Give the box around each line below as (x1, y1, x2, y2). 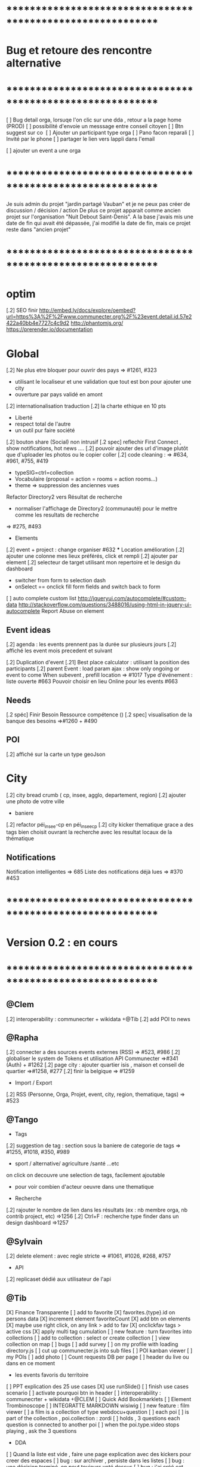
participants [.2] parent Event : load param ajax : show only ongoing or (6, 665, 180, 672)
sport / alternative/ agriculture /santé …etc (14, 1160, 119, 1167)
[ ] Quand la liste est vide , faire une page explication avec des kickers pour (6, 1450, 192, 1457)
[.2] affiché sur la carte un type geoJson (6, 751, 106, 758)
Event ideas (6, 625, 51, 635)
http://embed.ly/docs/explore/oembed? (39, 306, 136, 314)
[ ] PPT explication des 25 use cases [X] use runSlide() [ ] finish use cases (6, 1383, 189, 1390)
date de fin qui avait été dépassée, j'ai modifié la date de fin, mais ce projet (6, 220, 191, 227)
